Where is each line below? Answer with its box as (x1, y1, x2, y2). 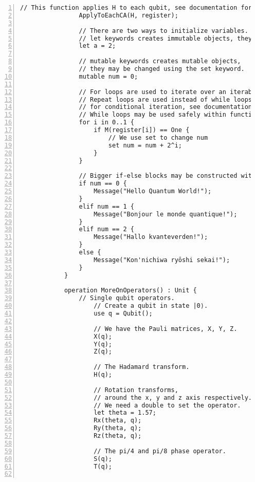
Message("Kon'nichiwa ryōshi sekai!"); (94, 256, 230, 264)
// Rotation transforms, (94, 386, 178, 394)
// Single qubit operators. (79, 294, 175, 302)
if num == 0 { (79, 180, 127, 188)
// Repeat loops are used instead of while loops (79, 96, 252, 103)
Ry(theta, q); (94, 424, 142, 432)
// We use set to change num (108, 134, 208, 141)
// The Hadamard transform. (94, 363, 190, 371)
